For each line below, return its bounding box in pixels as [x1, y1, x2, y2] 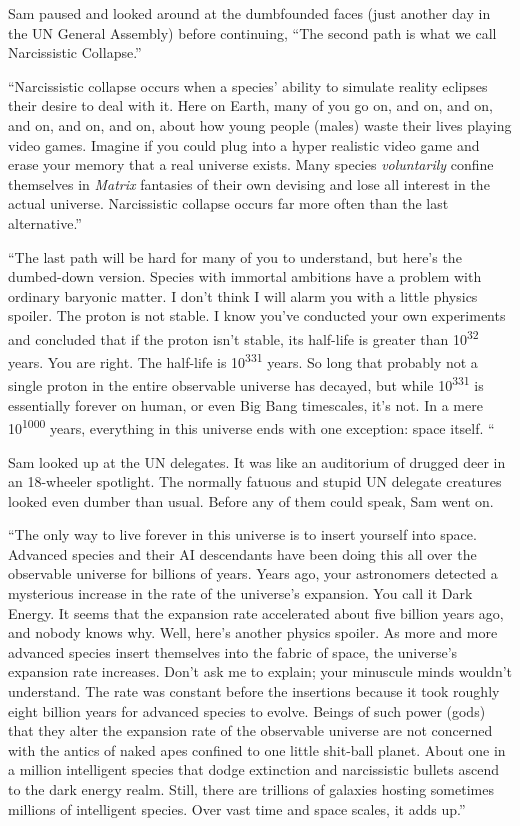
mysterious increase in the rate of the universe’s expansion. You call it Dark [8, 583, 473, 604]
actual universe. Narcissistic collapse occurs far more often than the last [8, 193, 449, 214]
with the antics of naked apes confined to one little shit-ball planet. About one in [8, 739, 506, 760]
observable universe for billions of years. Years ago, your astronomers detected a [8, 563, 498, 584]
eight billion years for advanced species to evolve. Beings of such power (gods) [8, 700, 486, 721]
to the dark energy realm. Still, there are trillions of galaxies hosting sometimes [8, 779, 494, 799]
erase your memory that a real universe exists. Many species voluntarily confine [8, 154, 494, 175]
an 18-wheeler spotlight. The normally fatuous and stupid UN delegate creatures [8, 471, 502, 492]
